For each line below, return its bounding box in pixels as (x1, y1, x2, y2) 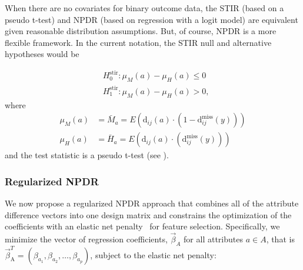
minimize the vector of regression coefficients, (5, 233, 168, 245)
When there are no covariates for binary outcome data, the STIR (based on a (5, 2, 284, 14)
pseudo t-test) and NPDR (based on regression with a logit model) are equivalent (5, 13, 298, 25)
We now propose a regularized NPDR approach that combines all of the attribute (5, 197, 299, 209)
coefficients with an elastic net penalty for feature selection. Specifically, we (5, 220, 280, 232)
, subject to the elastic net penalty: (90, 248, 217, 261)
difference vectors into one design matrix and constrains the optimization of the (5, 208, 292, 221)
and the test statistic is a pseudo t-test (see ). (5, 149, 169, 161)
